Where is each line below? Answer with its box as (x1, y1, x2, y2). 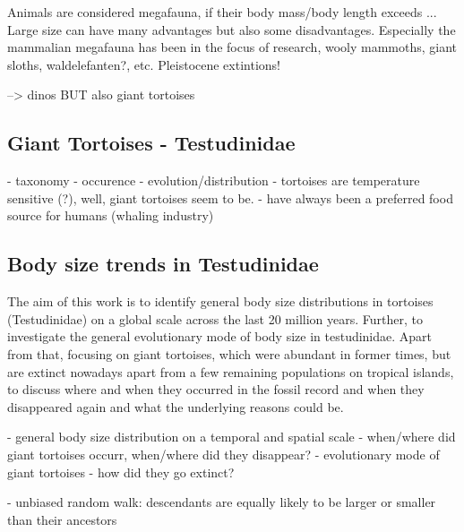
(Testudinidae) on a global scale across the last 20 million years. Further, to (7, 309, 423, 328)
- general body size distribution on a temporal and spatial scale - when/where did (7, 427, 456, 446)
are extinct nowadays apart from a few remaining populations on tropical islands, (7, 362, 454, 381)
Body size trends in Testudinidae (7, 250, 319, 278)
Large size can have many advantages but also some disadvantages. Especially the (7, 20, 456, 39)
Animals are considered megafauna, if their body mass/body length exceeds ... (7, 3, 437, 21)
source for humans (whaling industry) (7, 206, 214, 225)
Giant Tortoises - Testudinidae (7, 129, 296, 157)
